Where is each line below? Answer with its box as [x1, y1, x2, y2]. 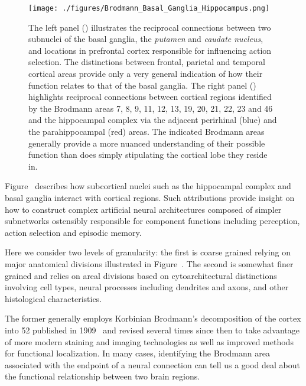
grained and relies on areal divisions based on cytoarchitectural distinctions [5, 269, 277, 281]
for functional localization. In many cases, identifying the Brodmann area [5, 347, 270, 359]
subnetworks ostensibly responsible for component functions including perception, [5, 215, 300, 227]
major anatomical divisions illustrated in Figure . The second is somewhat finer [5, 257, 294, 270]
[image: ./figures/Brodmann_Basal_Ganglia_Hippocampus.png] [28, 4, 270, 12]
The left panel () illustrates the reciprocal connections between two [28, 21, 271, 33]
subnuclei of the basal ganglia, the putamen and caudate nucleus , [28, 33, 263, 45]
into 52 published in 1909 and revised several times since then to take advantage [5, 323, 300, 336]
